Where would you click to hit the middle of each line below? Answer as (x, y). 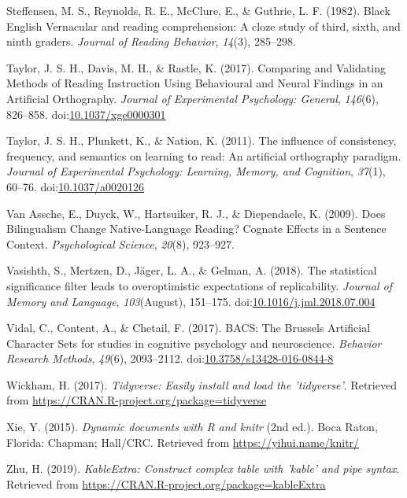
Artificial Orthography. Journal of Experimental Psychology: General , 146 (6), (192, 98)
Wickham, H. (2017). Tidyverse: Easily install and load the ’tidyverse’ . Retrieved (202, 384)
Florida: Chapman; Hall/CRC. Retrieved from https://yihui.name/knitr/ (183, 442)
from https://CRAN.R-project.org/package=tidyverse (137, 400)
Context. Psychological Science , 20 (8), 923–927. (120, 243)
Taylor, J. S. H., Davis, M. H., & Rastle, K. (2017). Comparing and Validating (196, 67)
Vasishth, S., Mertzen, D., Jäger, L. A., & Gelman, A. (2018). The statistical (192, 270)
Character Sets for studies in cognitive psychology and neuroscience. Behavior (194, 343)
